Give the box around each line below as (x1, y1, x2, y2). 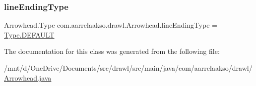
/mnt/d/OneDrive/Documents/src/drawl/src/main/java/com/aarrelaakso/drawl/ (4, 63, 253, 73)
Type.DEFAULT (4, 29, 55, 40)
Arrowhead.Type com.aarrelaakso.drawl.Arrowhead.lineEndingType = (4, 20, 217, 30)
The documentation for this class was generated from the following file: (4, 46, 220, 56)
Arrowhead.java (4, 72, 52, 83)
